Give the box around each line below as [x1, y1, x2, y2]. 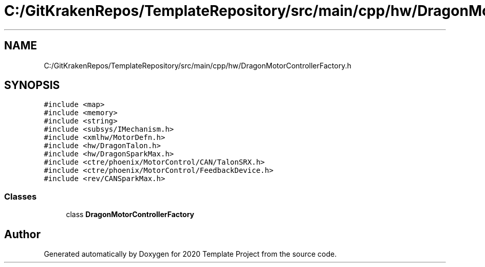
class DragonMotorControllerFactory [66, 210, 195, 219]
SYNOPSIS [4, 79, 60, 92]
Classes [4, 191, 37, 202]
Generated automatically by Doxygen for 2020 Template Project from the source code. [44, 250, 337, 259]
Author [4, 227, 41, 241]
